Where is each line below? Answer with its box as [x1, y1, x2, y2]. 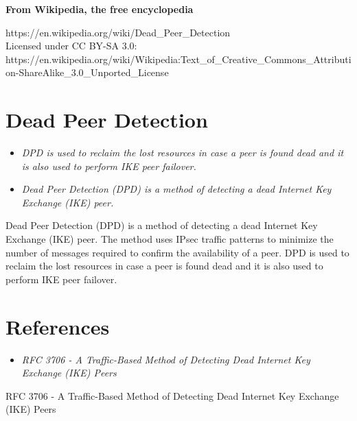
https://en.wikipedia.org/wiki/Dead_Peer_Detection [5, 25, 231, 39]
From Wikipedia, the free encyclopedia [5, 2, 194, 16]
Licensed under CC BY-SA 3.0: [5, 38, 137, 53]
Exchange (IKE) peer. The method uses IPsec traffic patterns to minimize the [5, 232, 334, 246]
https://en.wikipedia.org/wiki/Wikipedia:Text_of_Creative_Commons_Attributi [5, 51, 352, 66]
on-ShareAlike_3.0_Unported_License [5, 65, 169, 80]
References [5, 312, 110, 340]
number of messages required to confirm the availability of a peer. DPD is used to [5, 245, 349, 259]
